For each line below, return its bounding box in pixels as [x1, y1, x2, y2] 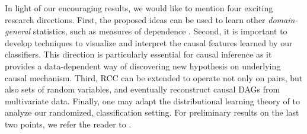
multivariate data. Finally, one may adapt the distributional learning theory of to [5, 94, 300, 107]
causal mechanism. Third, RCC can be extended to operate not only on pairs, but [5, 71, 303, 84]
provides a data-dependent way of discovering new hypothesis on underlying [5, 59, 281, 72]
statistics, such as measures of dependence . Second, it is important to [33, 25, 287, 37]
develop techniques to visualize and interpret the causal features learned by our [5, 36, 293, 49]
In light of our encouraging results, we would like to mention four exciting [5, 2, 273, 14]
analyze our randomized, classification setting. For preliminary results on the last [5, 106, 299, 119]
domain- [268, 13, 298, 25]
